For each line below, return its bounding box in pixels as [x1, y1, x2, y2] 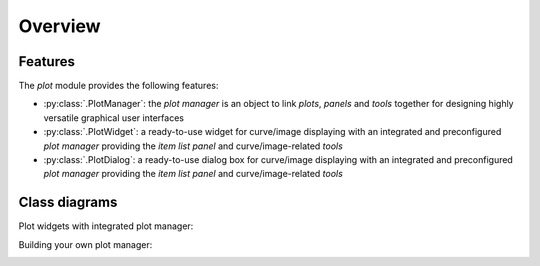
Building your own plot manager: [18, 238, 153, 250]
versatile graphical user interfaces [43, 111, 185, 124]
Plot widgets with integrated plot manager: [18, 220, 194, 232]
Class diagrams [18, 194, 118, 211]
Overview [18, 15, 101, 37]
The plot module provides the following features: [18, 80, 219, 92]
